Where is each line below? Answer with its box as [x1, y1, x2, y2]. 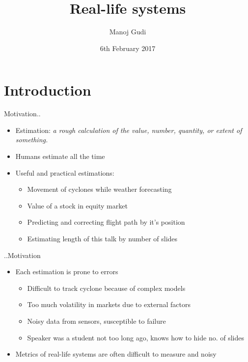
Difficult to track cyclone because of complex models [27, 283, 186, 293]
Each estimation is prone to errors [15, 266, 118, 277]
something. [15, 134, 48, 145]
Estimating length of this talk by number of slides [27, 233, 178, 243]
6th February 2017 [100, 43, 156, 53]
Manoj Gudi [109, 26, 146, 37]
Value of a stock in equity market [27, 200, 128, 210]
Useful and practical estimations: [15, 167, 114, 178]
